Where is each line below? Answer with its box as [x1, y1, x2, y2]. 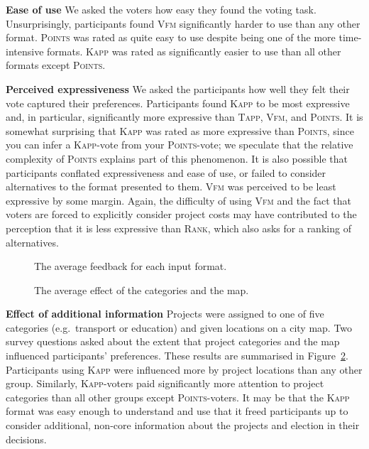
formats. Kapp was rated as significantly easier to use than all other [47, 43, 341, 58]
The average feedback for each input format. [34, 259, 227, 274]
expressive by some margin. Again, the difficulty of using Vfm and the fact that [6, 193, 352, 207]
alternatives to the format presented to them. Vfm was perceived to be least [6, 179, 336, 194]
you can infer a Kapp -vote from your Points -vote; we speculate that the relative [6, 137, 353, 152]
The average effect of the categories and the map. [34, 282, 249, 297]
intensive [6, 43, 44, 58]
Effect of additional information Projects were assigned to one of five [6, 306, 324, 321]
